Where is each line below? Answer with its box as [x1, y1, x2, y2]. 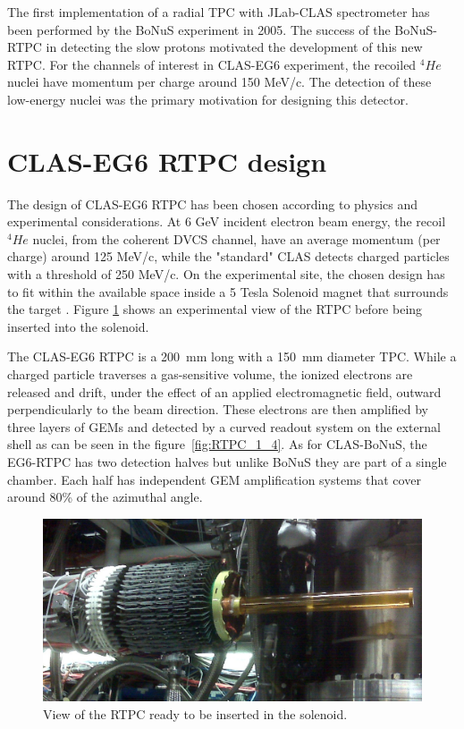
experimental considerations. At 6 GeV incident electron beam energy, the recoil [7, 212, 446, 231]
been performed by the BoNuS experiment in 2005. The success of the [7, 20, 391, 38]
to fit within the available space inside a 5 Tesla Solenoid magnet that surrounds [7, 282, 449, 301]
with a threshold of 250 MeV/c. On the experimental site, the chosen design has [7, 265, 445, 284]
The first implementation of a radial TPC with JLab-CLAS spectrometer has [7, 3, 430, 21]
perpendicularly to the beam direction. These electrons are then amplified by [7, 400, 428, 419]
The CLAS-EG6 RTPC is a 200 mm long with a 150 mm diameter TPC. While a [7, 347, 457, 366]
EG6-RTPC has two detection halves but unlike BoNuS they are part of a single [7, 453, 447, 470]
